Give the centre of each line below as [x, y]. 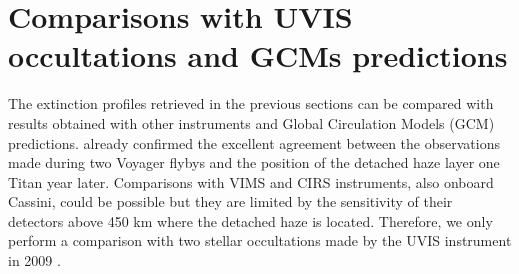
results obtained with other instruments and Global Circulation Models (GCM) [251, 122]
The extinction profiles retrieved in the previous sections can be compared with [251, 103]
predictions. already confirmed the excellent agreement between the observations [254, 142]
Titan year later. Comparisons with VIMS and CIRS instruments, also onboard [251, 181]
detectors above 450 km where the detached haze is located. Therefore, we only [250, 220]
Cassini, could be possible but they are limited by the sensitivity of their [230, 201]
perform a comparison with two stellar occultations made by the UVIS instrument [260, 240]
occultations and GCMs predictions [258, 55]
